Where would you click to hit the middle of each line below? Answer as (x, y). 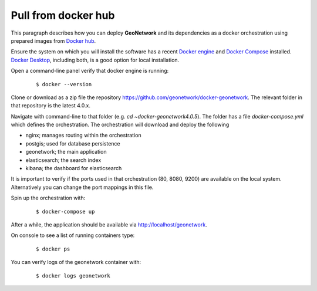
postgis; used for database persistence (73, 143)
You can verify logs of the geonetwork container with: (76, 262)
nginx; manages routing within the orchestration (84, 136)
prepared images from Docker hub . (53, 40)
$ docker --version (64, 84)
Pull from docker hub (63, 15)
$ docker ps (53, 249)
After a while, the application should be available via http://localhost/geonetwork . (109, 224)
